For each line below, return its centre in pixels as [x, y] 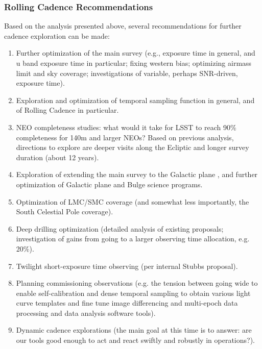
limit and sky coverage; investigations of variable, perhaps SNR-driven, [127, 73]
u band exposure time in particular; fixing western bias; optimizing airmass [134, 63]
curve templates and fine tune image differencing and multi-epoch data [127, 303]
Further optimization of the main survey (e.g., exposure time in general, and [136, 53]
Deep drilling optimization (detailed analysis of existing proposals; [120, 228]
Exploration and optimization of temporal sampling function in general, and [135, 100]
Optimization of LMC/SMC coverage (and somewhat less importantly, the [133, 201]
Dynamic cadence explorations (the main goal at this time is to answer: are [134, 330]
